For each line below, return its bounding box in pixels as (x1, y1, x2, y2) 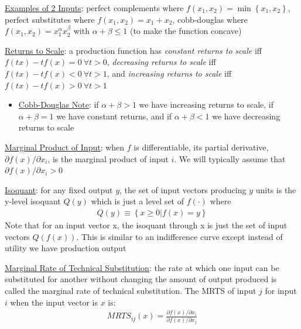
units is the (255, 183, 296, 196)
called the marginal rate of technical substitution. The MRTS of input (5, 284, 256, 296)
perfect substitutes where (5, 13, 95, 25)
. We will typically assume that (174, 152, 286, 164)
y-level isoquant (5, 195, 61, 207)
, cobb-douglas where (172, 13, 248, 25)
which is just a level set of (91, 195, 184, 207)
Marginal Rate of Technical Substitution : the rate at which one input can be (5, 261, 279, 273)
